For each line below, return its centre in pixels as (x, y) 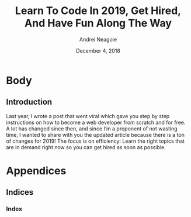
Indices (20, 192)
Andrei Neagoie (98, 39)
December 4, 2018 (98, 50)
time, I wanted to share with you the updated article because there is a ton (95, 135)
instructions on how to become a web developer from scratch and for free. (96, 122)
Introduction (29, 102)
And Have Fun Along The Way (98, 23)
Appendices (36, 170)
